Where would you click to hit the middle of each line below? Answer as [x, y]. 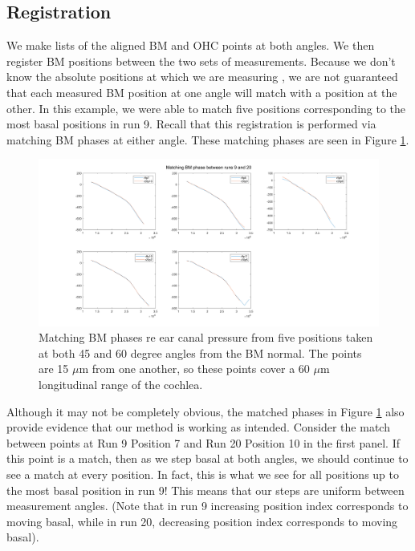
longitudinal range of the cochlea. [121, 384]
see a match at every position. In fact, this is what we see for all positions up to [203, 474]
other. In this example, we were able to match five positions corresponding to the [206, 108]
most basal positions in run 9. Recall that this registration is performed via [191, 124]
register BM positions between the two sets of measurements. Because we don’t [201, 61]
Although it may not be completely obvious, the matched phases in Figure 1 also [205, 411]
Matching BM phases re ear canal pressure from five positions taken [206, 337]
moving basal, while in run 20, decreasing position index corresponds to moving [202, 521]
